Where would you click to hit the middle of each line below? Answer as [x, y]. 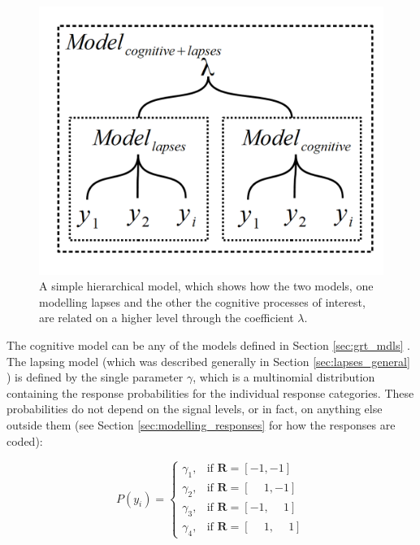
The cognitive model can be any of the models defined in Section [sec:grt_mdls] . [208, 344]
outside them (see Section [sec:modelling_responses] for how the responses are [201, 424]
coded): [25, 440]
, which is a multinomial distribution [284, 377]
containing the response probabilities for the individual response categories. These [210, 392]
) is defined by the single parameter [95, 377]
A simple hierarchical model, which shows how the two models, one [206, 286]
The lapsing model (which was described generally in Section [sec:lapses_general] [208, 361]
